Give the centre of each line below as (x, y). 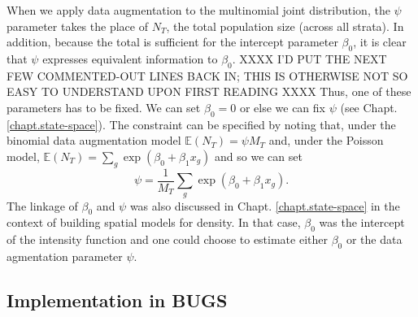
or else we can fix (282, 107)
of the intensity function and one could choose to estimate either (167, 239)
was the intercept (362, 222)
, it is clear (380, 42)
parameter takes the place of (77, 26)
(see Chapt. (369, 107)
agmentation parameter (65, 256)
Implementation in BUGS (117, 300)
